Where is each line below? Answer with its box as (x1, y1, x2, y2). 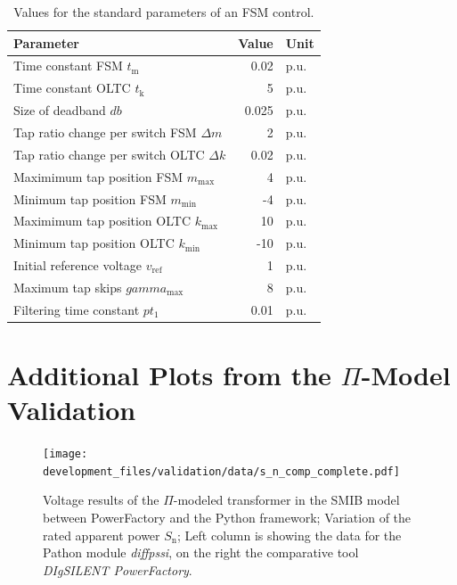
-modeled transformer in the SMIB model (173, 490, 400, 509)
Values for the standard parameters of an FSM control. (13, 3, 314, 21)
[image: (43, 448, 88, 461)
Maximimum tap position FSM (13, 167, 184, 185)
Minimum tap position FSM (13, 189, 167, 208)
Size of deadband (13, 101, 106, 119)
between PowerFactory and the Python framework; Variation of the (43, 508, 412, 527)
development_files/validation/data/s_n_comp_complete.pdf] (43, 465, 400, 478)
